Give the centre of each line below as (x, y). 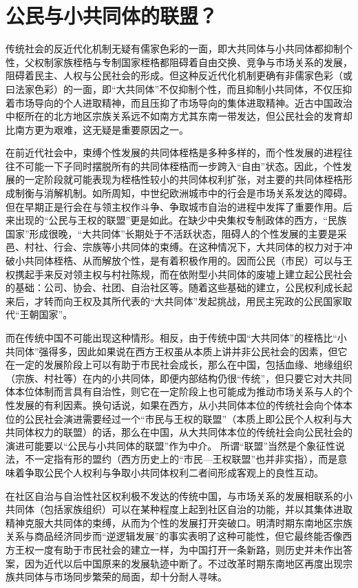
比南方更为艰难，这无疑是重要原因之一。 (97, 129)
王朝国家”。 (46, 314)
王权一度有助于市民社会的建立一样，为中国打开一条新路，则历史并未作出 (179, 549)
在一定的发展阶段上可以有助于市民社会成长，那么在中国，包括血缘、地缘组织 (179, 365)
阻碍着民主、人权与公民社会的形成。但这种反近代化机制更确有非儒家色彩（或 (179, 75)
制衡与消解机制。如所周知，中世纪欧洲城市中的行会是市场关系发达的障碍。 (183, 193)
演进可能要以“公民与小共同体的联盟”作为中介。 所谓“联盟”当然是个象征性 (171, 445)
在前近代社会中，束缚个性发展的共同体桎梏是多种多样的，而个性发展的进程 (174, 153)
